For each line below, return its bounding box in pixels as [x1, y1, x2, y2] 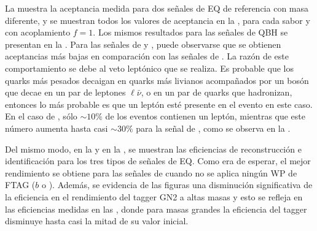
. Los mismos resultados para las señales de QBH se [93, 26, 288, 39]
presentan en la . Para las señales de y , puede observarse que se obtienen [5, 37, 281, 50]
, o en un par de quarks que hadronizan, [141, 86, 292, 99]
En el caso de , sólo [5, 110, 77, 123]
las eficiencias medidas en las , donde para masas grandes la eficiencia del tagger [5, 202, 307, 215]
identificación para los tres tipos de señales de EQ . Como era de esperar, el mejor [5, 154, 311, 167]
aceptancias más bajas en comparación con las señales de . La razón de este [5, 50, 289, 62]
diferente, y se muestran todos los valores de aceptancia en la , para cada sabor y [5, 13, 310, 26]
